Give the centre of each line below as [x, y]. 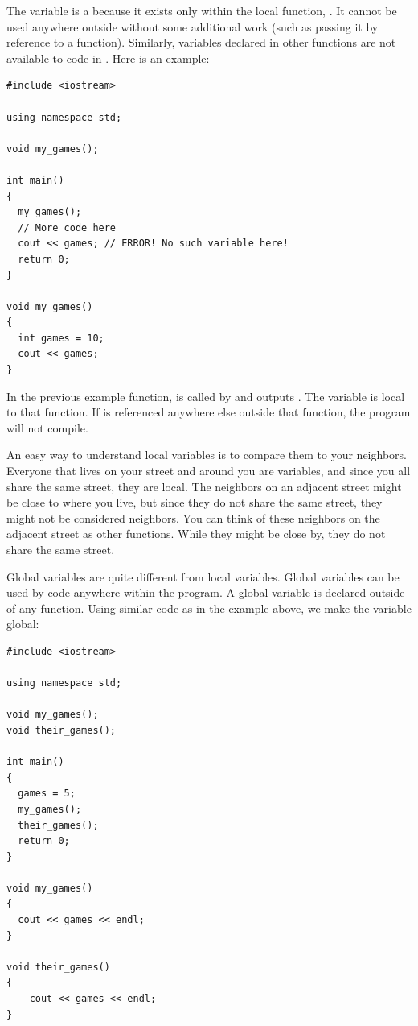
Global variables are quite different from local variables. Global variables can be [203, 576]
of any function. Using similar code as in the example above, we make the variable [209, 608]
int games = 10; [61, 338]
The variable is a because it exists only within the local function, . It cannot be [202, 10]
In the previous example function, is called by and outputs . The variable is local [206, 396]
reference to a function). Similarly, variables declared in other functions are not [201, 42]
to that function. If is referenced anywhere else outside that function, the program [209, 412]
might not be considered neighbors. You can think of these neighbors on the [193, 517]
